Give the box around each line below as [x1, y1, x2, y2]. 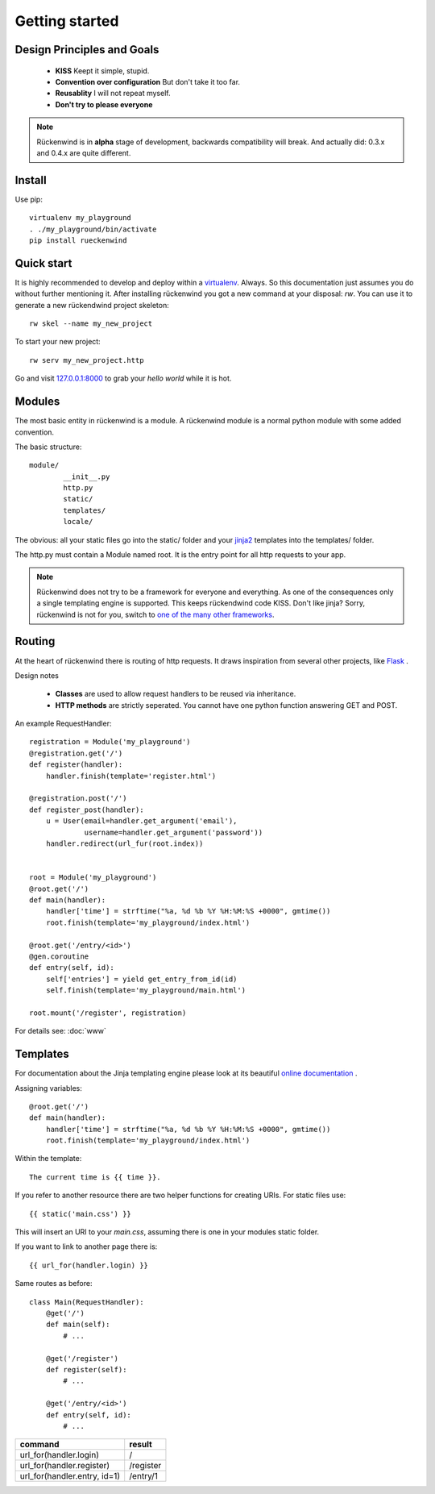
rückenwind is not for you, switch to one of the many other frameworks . [36, 610, 275, 619]
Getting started [14, 12, 119, 30]
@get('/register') [45, 1354, 119, 1363]
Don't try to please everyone [55, 99, 153, 109]
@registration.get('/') [29, 748, 123, 758]
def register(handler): [29, 760, 123, 769]
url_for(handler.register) [19, 1460, 110, 1471]
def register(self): [45, 1365, 127, 1374]
